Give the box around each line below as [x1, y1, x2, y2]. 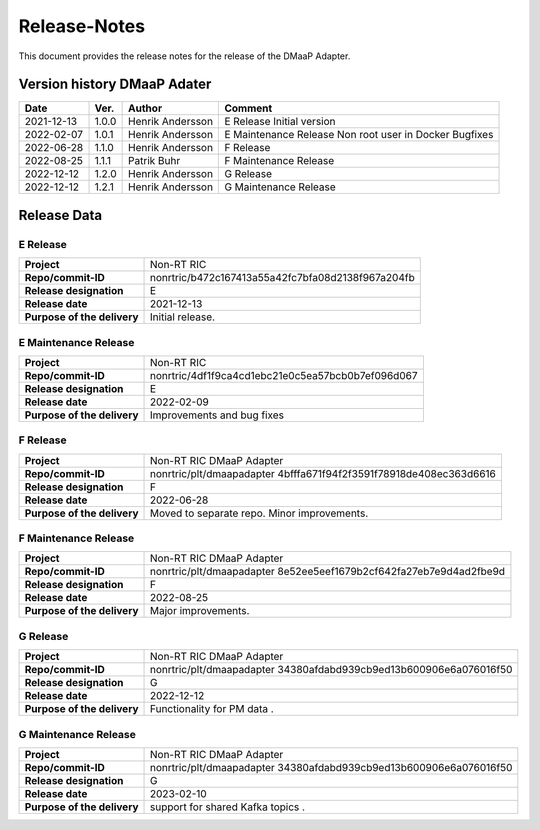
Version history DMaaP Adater [18, 76, 212, 93]
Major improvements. [150, 604, 250, 618]
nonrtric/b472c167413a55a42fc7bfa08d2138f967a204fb [150, 271, 415, 285]
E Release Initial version [224, 115, 336, 129]
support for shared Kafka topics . [150, 800, 305, 814]
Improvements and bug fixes [150, 408, 285, 422]
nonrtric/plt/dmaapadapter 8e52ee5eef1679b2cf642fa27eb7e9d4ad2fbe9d [150, 565, 505, 579]
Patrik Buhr [128, 154, 181, 168]
